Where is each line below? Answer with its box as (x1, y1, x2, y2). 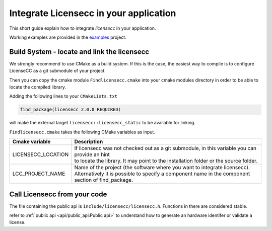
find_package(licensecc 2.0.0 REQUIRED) (20, 107, 121, 113)
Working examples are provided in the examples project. (9, 34, 126, 40)
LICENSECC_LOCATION (12, 151, 69, 158)
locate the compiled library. (9, 84, 66, 90)
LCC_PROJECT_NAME (12, 170, 65, 177)
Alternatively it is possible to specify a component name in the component (74, 170, 250, 177)
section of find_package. (74, 177, 133, 184)
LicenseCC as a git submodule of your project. (9, 68, 106, 74)
